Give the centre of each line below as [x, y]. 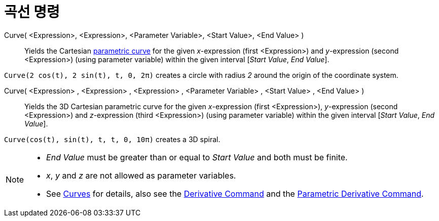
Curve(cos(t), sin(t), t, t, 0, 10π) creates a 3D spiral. [112, 139]
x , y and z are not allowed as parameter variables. [141, 175]
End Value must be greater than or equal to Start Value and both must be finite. [197, 157]
